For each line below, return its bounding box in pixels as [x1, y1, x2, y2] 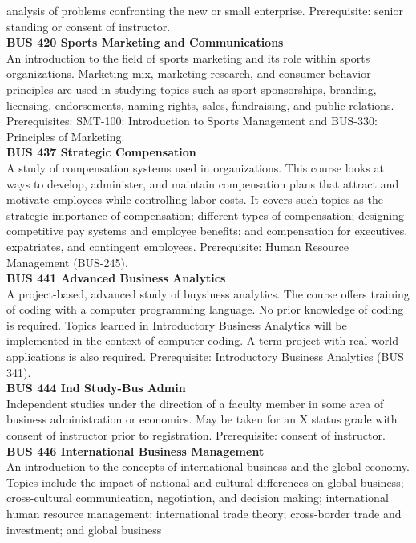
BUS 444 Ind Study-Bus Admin [6, 379, 186, 396]
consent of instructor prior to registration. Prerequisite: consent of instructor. [6, 427, 386, 444]
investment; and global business [6, 521, 162, 537]
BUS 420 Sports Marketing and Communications [6, 34, 284, 51]
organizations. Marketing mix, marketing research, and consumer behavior [6, 65, 371, 82]
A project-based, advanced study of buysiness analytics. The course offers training [6, 285, 410, 302]
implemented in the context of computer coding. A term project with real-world [6, 332, 399, 349]
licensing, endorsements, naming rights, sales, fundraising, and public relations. [6, 96, 394, 113]
